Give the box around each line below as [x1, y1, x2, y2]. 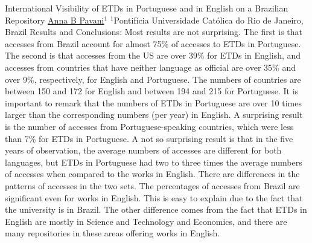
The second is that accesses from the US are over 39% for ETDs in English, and [5, 49, 301, 62]
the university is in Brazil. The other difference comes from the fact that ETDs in [5, 203, 307, 216]
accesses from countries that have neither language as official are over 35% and [5, 60, 296, 73]
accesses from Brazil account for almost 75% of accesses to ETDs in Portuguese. [5, 37, 301, 50]
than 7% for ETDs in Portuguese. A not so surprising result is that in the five [5, 132, 293, 144]
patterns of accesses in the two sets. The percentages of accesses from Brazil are [5, 179, 300, 192]
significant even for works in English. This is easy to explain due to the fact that [5, 191, 303, 204]
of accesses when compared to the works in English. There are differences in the [5, 167, 300, 180]
